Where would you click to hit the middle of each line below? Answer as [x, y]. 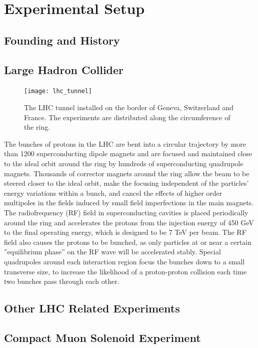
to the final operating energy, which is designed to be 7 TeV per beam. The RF [125, 232]
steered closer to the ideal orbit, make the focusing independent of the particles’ [126, 183]
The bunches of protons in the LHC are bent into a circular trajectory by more [125, 143]
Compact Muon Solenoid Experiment [102, 337]
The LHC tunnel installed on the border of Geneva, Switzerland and [129, 107]
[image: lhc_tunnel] [58, 91]
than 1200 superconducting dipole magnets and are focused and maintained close [128, 153]
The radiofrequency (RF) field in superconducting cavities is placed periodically [126, 212]
